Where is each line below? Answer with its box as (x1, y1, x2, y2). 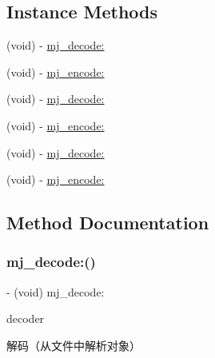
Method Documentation (6, 210, 209, 235)
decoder (6, 310, 45, 327)
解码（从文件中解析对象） (6, 336, 141, 353)
